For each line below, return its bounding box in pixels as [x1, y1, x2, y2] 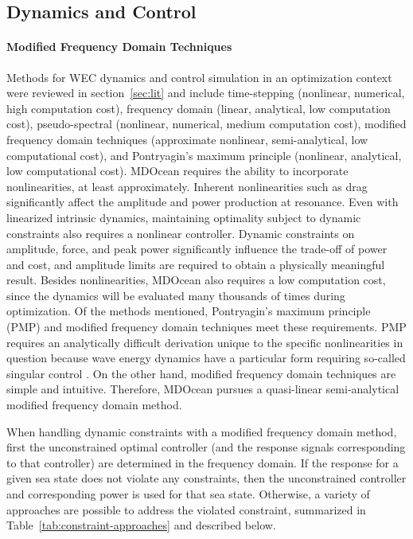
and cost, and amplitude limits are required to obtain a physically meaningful [6, 256, 385, 272]
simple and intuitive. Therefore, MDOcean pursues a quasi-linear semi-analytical [6, 381, 399, 397]
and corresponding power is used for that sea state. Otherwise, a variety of [6, 486, 370, 502]
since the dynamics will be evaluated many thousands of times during [6, 287, 345, 303]
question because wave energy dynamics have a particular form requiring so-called [6, 350, 406, 366]
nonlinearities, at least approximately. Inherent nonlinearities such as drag [6, 178, 368, 194]
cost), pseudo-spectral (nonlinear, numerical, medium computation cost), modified [6, 115, 407, 132]
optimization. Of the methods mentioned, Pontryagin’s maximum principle [6, 303, 371, 319]
